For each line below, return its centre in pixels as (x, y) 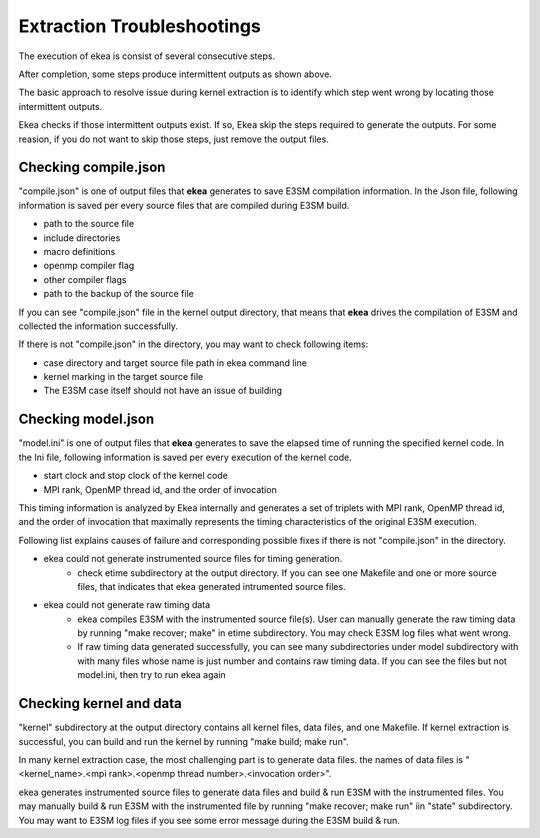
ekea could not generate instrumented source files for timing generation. (193, 559)
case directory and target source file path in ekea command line (175, 362)
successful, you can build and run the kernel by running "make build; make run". (183, 741)
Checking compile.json (92, 167)
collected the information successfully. (98, 326)
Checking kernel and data (100, 703)
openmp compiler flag (89, 266)
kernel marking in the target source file (123, 377)
